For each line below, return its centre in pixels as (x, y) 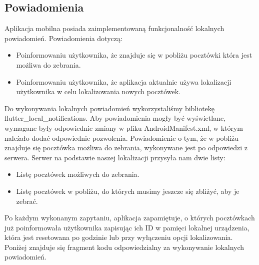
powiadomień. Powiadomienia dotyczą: (63, 38)
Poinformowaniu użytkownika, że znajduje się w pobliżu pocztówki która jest (134, 55)
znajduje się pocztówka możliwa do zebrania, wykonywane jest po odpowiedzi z (126, 148)
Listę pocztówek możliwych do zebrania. (78, 174)
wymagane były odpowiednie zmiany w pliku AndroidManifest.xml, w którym (124, 127)
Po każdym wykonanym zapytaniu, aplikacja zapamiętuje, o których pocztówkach (130, 218)
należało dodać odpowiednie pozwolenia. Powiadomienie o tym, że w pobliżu (122, 138)
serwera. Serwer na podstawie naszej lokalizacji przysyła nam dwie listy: (115, 157)
